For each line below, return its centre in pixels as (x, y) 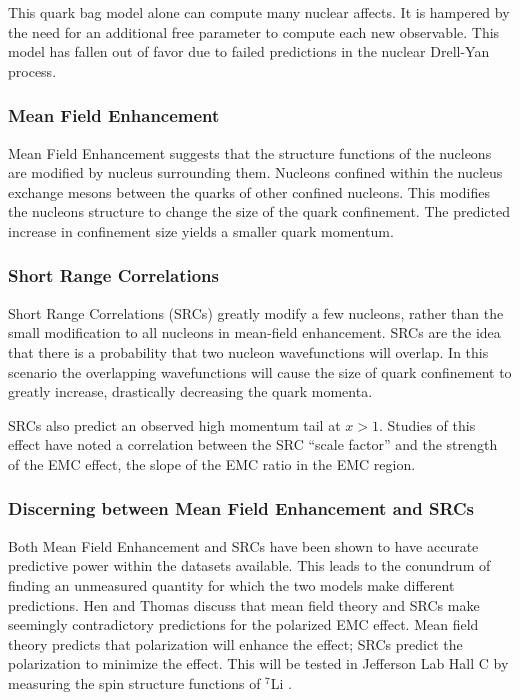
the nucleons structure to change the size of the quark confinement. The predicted (259, 211)
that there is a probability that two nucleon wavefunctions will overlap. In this (248, 351)
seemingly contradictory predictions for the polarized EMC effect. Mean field (243, 624)
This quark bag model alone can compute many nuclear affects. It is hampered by (259, 12)
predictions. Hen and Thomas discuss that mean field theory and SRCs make (244, 604)
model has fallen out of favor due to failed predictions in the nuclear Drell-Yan (249, 51)
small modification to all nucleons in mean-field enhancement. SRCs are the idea (254, 332)
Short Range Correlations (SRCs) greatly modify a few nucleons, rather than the (256, 312)
